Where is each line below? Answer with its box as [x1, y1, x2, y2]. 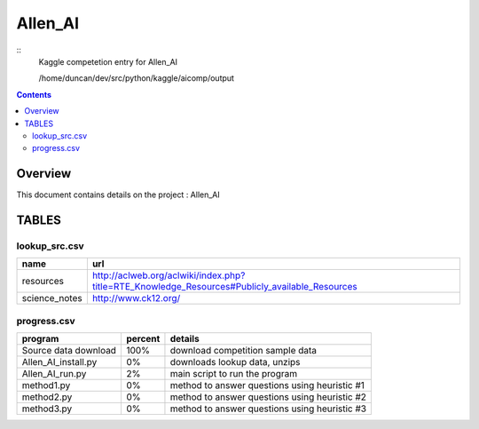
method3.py [21, 402, 73, 415]
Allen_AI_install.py [21, 356, 98, 369]
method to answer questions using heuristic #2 [169, 391, 367, 403]
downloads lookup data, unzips [169, 356, 301, 369]
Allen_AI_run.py [21, 368, 87, 380]
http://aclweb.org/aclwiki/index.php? [91, 269, 246, 282]
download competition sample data [169, 345, 318, 357]
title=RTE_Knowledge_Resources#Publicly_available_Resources [91, 281, 358, 293]
